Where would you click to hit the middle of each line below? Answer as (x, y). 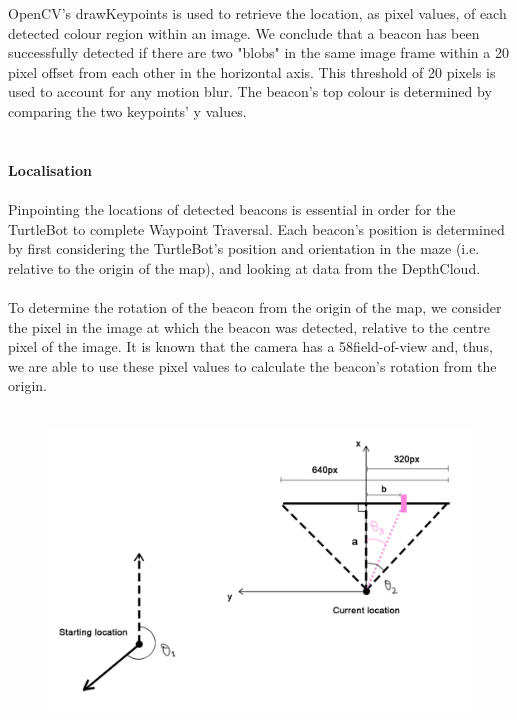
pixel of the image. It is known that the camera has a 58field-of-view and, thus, (250, 346)
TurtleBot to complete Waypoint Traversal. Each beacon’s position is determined (256, 228)
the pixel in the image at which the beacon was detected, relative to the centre (249, 326)
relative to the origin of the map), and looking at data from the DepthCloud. (244, 267)
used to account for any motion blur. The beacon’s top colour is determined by (250, 91)
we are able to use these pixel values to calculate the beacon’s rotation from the (252, 365)
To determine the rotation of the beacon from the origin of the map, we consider (255, 306)
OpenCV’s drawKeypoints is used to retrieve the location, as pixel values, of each (257, 13)
